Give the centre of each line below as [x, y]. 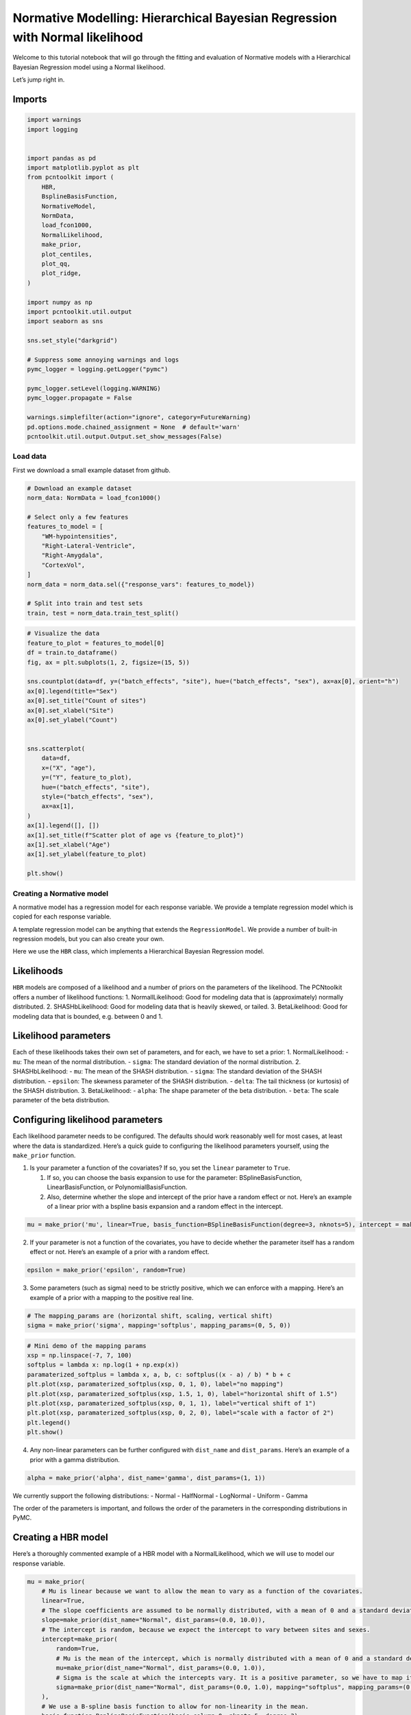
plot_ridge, [62, 273]
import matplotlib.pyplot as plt [83, 168]
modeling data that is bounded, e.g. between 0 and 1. [88, 1016]
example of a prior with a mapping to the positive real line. [112, 1297]
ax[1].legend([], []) [63, 826]
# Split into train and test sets [85, 603]
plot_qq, [56, 263]
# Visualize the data [63, 634]
